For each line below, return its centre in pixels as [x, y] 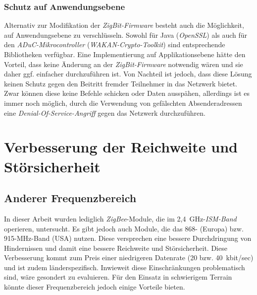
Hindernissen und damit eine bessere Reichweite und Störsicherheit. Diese [116, 248]
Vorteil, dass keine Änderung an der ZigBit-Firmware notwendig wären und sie [124, 64]
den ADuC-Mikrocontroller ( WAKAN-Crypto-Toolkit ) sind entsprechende [115, 44]
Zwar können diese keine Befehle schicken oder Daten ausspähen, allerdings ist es [127, 93]
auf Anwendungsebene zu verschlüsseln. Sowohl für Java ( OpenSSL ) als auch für [126, 35]
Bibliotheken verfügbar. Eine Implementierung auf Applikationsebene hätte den [125, 54]
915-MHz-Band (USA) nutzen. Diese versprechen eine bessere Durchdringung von [128, 238]
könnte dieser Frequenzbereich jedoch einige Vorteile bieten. [95, 287]
